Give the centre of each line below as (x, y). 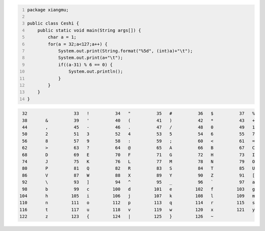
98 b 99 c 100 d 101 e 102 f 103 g (139, 189)
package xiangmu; (48, 10)
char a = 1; (62, 37)
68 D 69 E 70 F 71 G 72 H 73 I (139, 155)
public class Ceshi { (53, 24)
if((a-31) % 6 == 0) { (85, 64)
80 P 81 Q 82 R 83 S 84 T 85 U (139, 168)
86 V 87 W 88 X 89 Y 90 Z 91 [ (139, 175)
